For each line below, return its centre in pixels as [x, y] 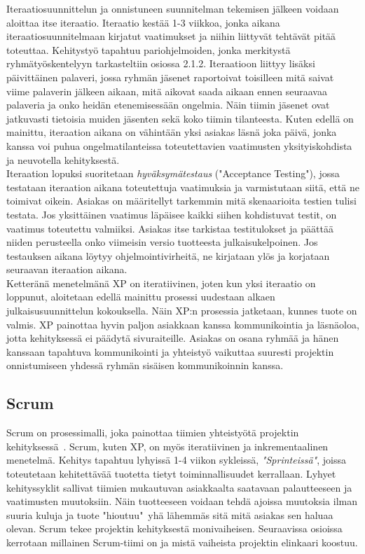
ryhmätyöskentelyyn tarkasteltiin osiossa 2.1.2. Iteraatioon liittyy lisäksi [161, 63]
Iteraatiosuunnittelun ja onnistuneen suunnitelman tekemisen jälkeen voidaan [173, 8]
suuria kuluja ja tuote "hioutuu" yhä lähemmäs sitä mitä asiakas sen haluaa [170, 514]
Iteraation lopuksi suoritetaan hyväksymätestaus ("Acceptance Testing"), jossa [173, 173]
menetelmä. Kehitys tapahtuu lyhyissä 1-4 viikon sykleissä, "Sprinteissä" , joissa [176, 460]
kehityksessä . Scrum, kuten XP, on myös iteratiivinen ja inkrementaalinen [167, 446]
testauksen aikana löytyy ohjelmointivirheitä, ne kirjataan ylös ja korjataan [168, 255]
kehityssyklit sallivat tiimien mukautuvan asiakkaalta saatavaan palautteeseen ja [179, 487]
